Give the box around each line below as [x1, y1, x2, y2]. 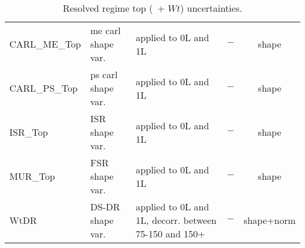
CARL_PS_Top [9, 81, 78, 95]
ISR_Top [9, 125, 48, 139]
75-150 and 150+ [135, 227, 205, 240]
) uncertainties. [180, 1, 242, 15]
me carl [90, 24, 121, 37]
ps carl [90, 68, 118, 81]
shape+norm [243, 213, 296, 227]
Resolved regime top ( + [63, 1, 165, 15]
